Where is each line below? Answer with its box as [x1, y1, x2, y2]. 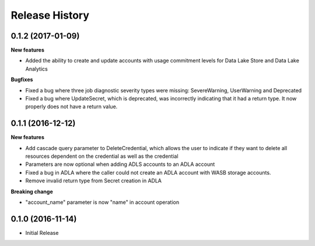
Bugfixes [10, 76, 33, 83]
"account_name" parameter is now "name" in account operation [25, 199, 180, 206]
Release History [10, 9, 90, 22]
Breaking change [10, 188, 54, 195]
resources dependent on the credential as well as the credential [25, 153, 178, 160]
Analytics [25, 65, 48, 72]
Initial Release [25, 229, 59, 236]
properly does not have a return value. [25, 103, 118, 110]
